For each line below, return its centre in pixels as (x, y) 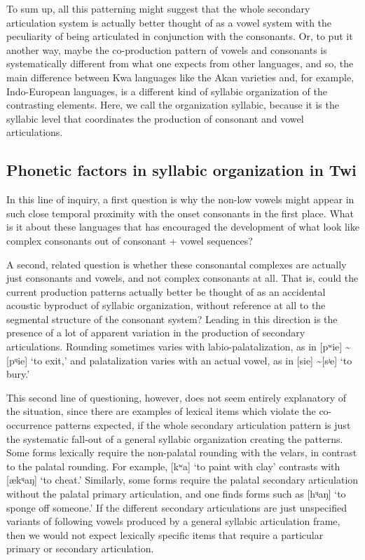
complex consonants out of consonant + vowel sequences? (130, 240)
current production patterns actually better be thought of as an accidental (166, 291)
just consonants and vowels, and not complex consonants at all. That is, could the (182, 278)
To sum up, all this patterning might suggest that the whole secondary (158, 8)
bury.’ (18, 374)
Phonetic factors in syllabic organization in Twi (181, 170)
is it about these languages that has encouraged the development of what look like (183, 227)
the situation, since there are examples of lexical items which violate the (161, 411)
